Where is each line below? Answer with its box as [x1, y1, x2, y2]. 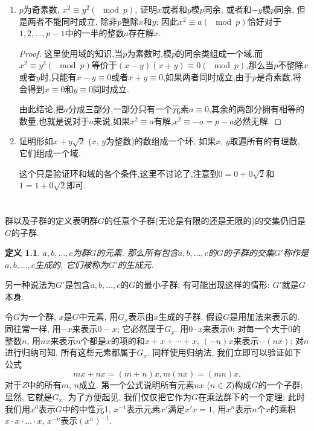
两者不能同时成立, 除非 [27, 14, 118, 27]
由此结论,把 [19, 103, 64, 115]
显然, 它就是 [5, 391, 53, 403]
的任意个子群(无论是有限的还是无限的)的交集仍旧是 [104, 214, 306, 226]
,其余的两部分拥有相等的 [209, 103, 304, 115]
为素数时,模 [127, 46, 172, 59]
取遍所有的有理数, [229, 135, 300, 147]
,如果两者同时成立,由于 [162, 70, 252, 83]
